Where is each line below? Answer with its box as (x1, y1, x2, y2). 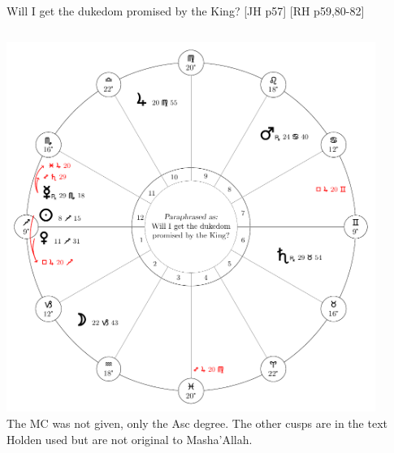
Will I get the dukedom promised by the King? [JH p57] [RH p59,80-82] (6, 2, 365, 19)
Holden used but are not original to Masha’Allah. (6, 430, 253, 447)
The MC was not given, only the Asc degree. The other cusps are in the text (6, 415, 388, 432)
